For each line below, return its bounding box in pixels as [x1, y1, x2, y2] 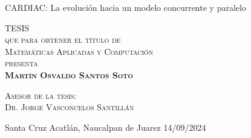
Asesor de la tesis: [5, 89, 77, 101]
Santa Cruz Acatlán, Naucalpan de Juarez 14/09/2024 [5, 121, 206, 133]
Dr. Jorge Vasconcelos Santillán [5, 101, 134, 113]
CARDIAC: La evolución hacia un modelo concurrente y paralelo [5, 1, 246, 13]
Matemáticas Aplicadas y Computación [5, 45, 154, 57]
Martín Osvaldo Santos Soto [5, 68, 133, 81]
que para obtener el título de [5, 33, 121, 46]
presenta [5, 57, 38, 69]
